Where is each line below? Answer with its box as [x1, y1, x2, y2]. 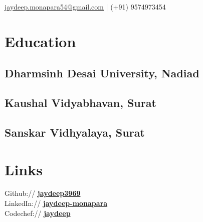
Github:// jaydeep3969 [5, 188, 81, 198]
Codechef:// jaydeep [5, 207, 71, 218]
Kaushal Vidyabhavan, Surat [5, 95, 156, 110]
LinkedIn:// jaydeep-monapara [5, 198, 108, 208]
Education [5, 31, 76, 51]
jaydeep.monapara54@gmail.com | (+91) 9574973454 [5, 2, 166, 12]
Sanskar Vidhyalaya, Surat [5, 124, 145, 140]
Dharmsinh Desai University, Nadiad [5, 65, 199, 81]
